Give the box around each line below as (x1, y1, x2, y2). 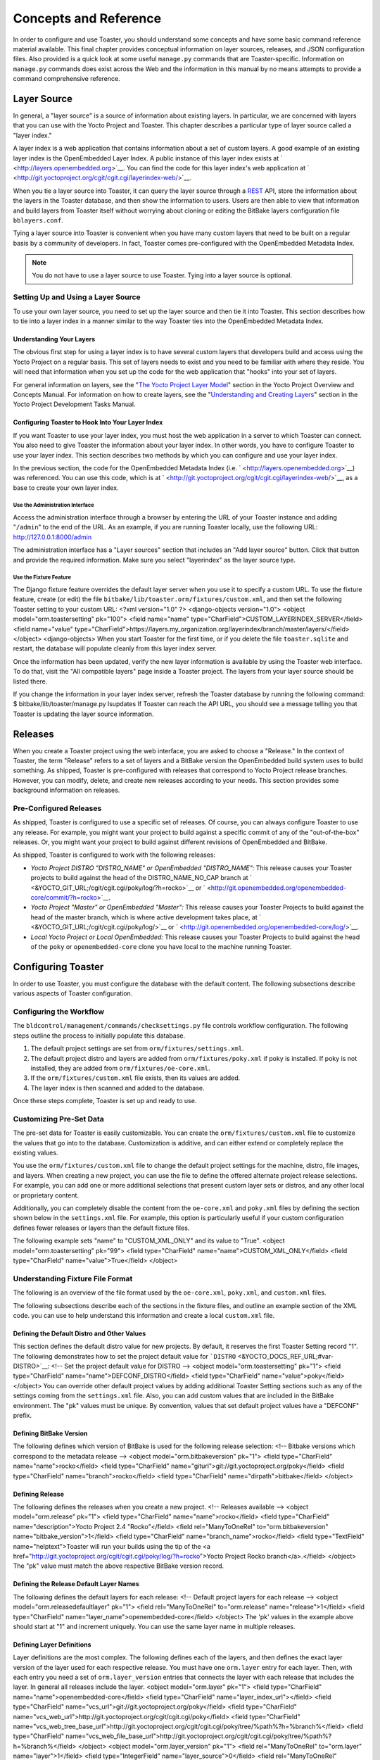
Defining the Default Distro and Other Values (13, 1329, 146, 1338)
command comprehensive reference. (13, 75, 120, 83)
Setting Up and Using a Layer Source (13, 292, 141, 302)
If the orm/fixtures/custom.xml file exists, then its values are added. (30, 1074, 241, 1082)
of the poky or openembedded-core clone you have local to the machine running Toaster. (30, 943, 292, 950)
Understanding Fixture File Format (13, 1274, 133, 1283)
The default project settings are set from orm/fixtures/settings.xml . (30, 1044, 244, 1052)
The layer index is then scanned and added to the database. (30, 1083, 205, 1092)
